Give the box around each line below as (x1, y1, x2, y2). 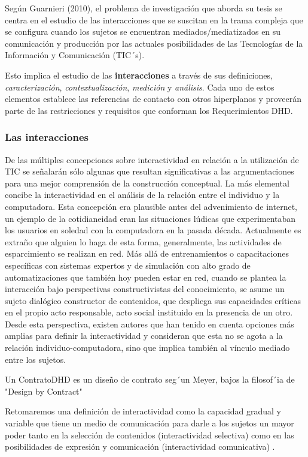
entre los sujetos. (5, 353, 66, 365)
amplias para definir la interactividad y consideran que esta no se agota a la (5, 329, 283, 342)
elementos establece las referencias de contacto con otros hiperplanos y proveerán (5, 92, 302, 105)
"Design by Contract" (5, 384, 83, 397)
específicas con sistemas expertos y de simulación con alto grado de (5, 258, 251, 271)
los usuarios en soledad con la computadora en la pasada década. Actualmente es (5, 224, 301, 236)
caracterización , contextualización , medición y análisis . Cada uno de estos (5, 80, 275, 93)
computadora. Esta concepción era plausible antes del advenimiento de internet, (5, 200, 297, 212)
